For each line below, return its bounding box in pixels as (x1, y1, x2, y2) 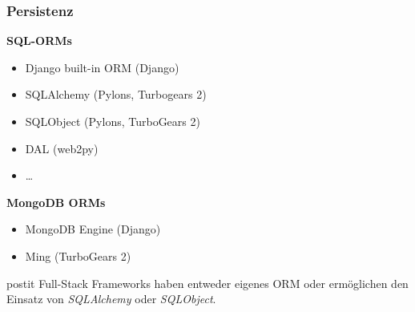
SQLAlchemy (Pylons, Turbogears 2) (25, 86, 207, 103)
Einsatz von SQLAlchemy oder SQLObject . (6, 290, 216, 307)
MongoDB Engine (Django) (25, 221, 161, 237)
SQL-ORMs (6, 32, 72, 49)
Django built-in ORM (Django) (25, 59, 179, 75)
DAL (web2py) (25, 140, 99, 156)
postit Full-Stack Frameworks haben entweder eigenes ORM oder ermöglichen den (6, 274, 409, 291)
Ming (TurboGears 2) (25, 247, 131, 264)
